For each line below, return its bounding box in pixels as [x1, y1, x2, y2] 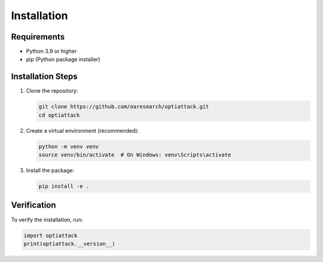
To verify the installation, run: [11, 216, 83, 223]
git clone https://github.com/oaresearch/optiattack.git [38, 103, 209, 110]
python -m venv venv [38, 143, 99, 150]
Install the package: [26, 167, 75, 174]
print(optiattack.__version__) [23, 240, 116, 247]
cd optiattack [38, 111, 80, 118]
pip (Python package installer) [26, 56, 100, 63]
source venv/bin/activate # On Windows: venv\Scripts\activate [38, 151, 231, 159]
